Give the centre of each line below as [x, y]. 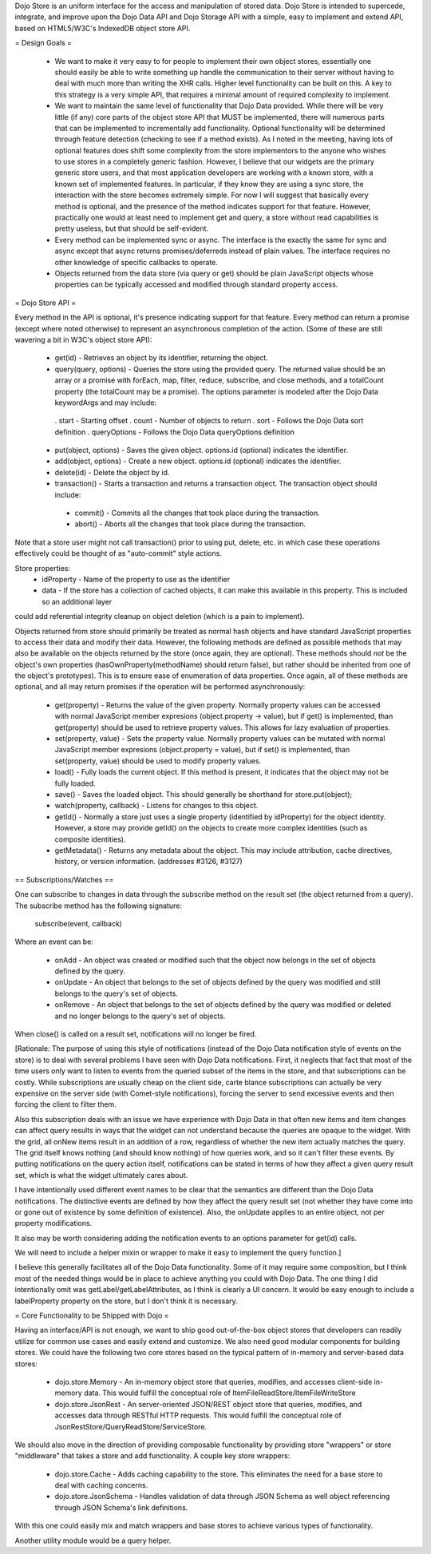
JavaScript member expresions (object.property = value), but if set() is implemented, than [202, 750]
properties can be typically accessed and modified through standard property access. [196, 284]
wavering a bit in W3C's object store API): [83, 339]
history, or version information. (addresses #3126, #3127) [148, 862]
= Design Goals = [43, 43]
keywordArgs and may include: [106, 402]
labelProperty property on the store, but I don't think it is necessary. [127, 1301]
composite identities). [90, 839]
